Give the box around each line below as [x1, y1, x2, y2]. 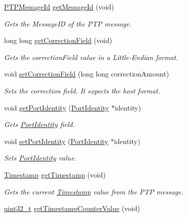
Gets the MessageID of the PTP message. [4, 18, 131, 28]
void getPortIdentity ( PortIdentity [4, 102, 109, 112]
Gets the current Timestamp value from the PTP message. [4, 186, 183, 196]
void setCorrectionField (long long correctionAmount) [4, 68, 169, 79]
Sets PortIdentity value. [4, 152, 76, 163]
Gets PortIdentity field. [4, 119, 75, 129]
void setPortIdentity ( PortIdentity [4, 135, 108, 146]
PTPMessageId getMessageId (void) [4, 1, 114, 11]
